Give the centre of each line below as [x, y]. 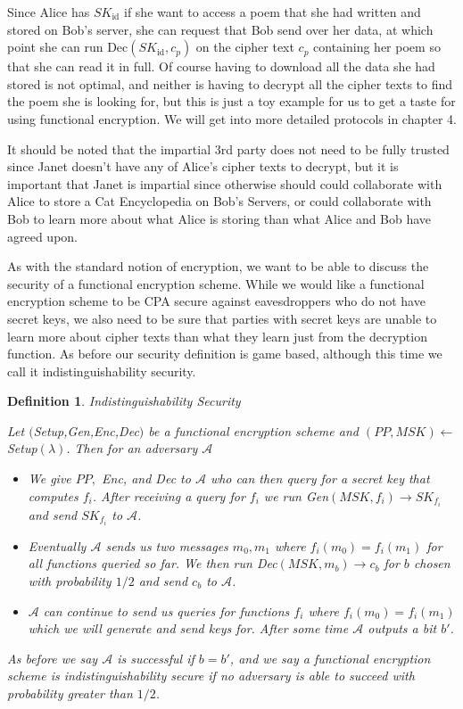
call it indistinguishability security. [102, 371]
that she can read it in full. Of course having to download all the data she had [221, 66]
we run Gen [296, 495]
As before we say [53, 658]
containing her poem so [377, 47]
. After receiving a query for [169, 495]
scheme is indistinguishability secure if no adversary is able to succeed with [211, 676]
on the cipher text [245, 47]
